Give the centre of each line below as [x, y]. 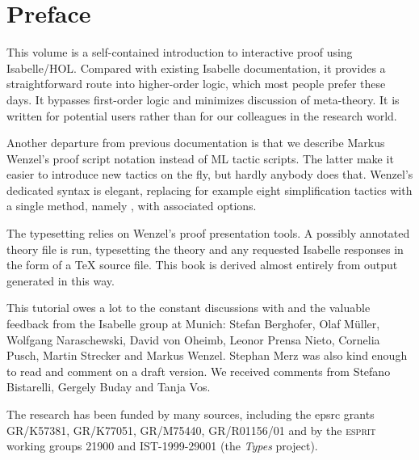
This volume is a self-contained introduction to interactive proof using [180, 52]
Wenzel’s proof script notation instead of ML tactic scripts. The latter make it [200, 158]
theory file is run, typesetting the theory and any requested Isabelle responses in [205, 249]
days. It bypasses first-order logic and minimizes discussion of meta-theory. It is [203, 99]
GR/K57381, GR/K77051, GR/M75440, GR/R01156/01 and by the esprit [191, 430]
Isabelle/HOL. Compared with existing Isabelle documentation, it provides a [196, 68]
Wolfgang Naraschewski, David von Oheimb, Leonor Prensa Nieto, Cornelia [193, 339]
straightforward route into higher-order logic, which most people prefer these [196, 84]
